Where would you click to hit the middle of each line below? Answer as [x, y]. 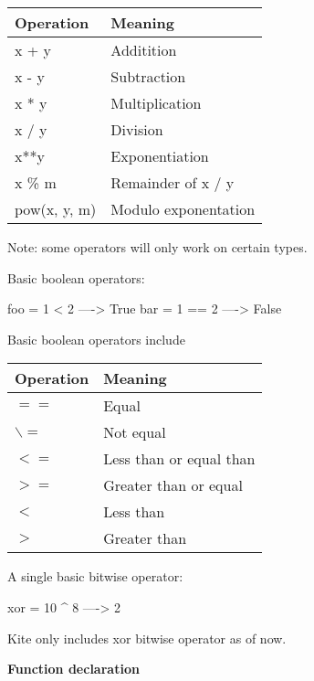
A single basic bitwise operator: [95, 576]
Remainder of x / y [173, 182]
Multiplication [156, 103]
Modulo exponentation [183, 209]
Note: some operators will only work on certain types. [157, 247]
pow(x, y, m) [56, 209]
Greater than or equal [173, 485]
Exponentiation [160, 156]
